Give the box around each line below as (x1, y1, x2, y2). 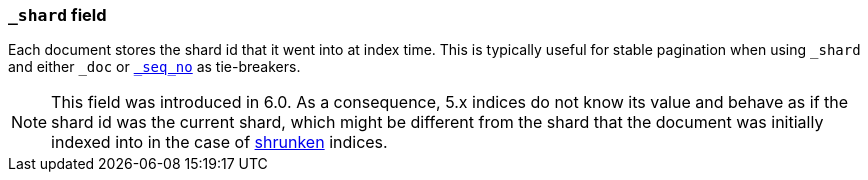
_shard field (8, 5, 107, 25)
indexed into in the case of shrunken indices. (51, 132, 388, 153)
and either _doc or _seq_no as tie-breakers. (8, 58, 301, 76)
